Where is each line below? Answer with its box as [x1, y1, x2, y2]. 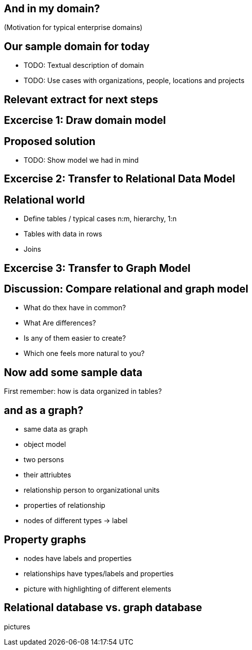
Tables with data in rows [24, 230, 102, 238]
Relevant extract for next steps [4, 93, 158, 106]
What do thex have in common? [24, 303, 126, 312]
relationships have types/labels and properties [24, 569, 174, 578]
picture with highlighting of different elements [24, 585, 171, 593]
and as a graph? [4, 404, 84, 416]
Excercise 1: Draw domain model [4, 114, 166, 127]
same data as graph [24, 425, 88, 434]
